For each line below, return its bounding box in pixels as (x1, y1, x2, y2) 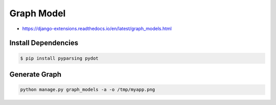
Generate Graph (9, 70, 61, 78)
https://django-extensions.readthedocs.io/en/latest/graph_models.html (22, 25, 172, 32)
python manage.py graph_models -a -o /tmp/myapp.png (20, 87, 155, 93)
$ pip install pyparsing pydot (20, 55, 99, 61)
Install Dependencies (9, 39, 79, 47)
